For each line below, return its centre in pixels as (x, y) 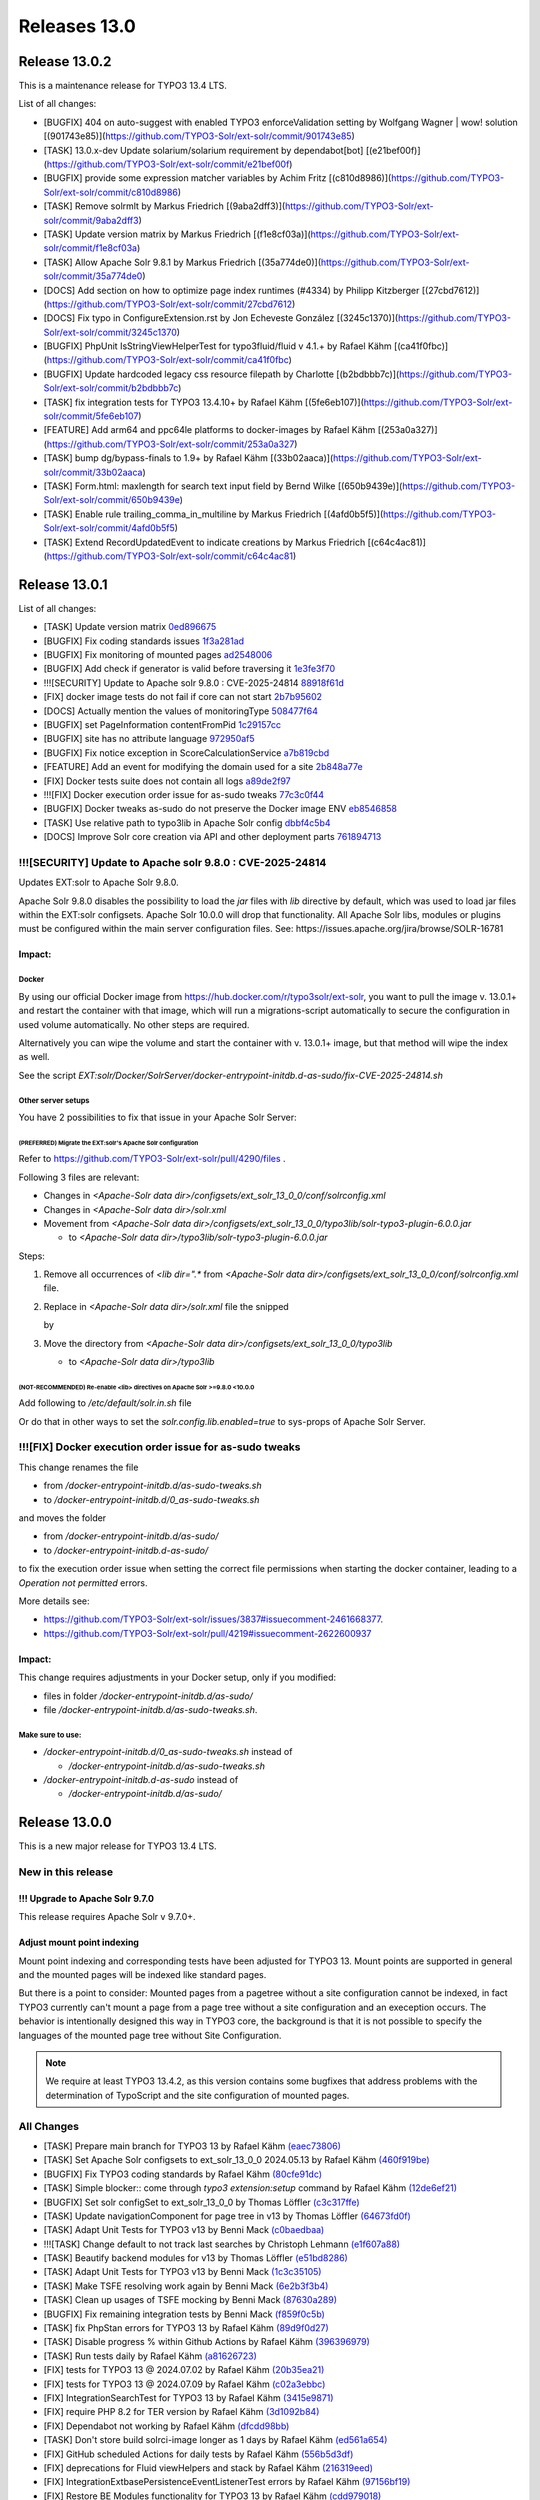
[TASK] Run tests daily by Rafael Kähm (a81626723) (150, 2356)
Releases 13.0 (77, 26)
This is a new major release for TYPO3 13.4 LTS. (117, 1846)
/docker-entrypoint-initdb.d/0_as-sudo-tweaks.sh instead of (168, 1752)
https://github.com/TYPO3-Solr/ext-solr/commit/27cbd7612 (169, 304)
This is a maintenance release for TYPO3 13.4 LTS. (122, 86)
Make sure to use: (50, 1735)
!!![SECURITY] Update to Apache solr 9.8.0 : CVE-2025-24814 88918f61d (194, 682)
